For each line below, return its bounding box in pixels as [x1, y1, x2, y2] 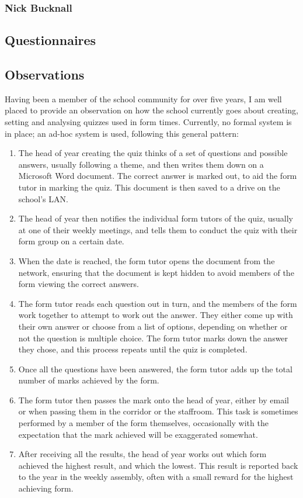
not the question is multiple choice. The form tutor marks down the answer [18, 331, 288, 344]
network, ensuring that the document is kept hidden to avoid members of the [18, 266, 294, 278]
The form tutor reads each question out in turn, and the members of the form [18, 297, 297, 309]
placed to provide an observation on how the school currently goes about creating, [5, 104, 298, 116]
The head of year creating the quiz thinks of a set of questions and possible [18, 147, 288, 159]
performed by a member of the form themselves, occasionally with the [18, 417, 269, 429]
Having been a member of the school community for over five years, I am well [5, 92, 282, 105]
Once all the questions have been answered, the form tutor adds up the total [18, 362, 292, 375]
